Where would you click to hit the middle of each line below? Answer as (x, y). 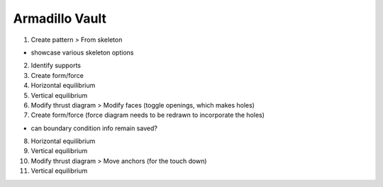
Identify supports (56, 66)
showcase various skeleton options (82, 52)
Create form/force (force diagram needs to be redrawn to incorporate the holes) (148, 115)
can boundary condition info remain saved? (94, 128)
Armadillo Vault (60, 18)
